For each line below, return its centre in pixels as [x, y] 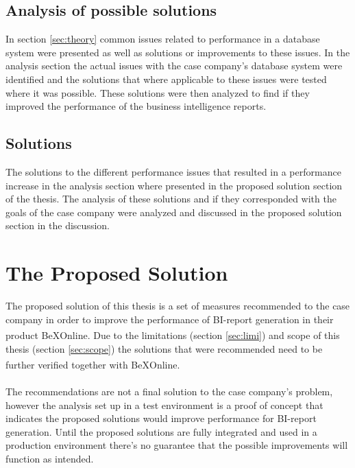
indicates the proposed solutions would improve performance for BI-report [161, 418]
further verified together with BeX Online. [93, 364]
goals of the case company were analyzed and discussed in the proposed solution [174, 212]
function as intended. [50, 458]
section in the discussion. [58, 225]
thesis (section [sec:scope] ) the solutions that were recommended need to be [164, 348]
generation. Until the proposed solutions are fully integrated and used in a [161, 431]
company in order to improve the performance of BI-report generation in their [170, 319]
